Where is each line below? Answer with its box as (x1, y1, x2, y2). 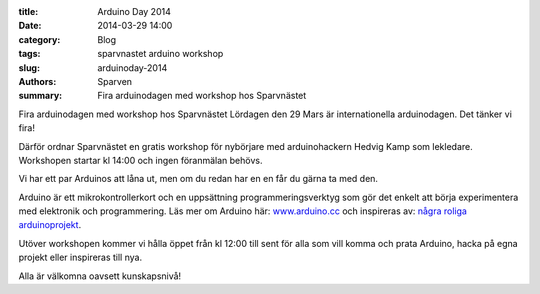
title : (18, 6, 39, 17)
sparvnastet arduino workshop (97, 48, 224, 60)
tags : (18, 48, 41, 60)
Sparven (97, 75, 133, 87)
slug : (18, 61, 40, 74)
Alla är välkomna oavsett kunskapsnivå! (18, 270, 182, 282)
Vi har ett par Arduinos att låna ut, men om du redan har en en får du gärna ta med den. (18, 173, 379, 185)
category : (18, 33, 61, 45)
